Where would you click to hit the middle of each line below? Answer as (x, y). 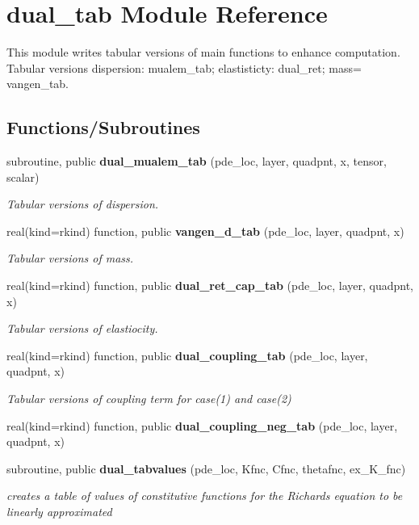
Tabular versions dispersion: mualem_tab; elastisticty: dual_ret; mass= (184, 67)
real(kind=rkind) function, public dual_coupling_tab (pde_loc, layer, (187, 355)
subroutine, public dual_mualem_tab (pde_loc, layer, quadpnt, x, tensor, (197, 161)
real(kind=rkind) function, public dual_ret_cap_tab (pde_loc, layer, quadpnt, (210, 286)
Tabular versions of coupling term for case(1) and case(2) (149, 399)
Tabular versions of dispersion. (83, 204)
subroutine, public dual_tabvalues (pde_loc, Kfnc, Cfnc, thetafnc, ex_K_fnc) (206, 468)
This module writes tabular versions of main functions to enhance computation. (203, 52)
